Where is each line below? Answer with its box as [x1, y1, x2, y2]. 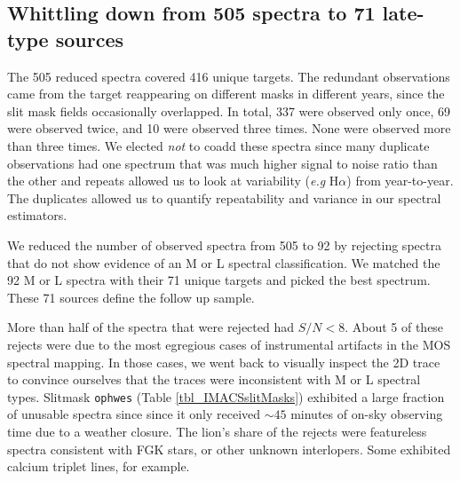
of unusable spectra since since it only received [7, 405, 261, 423]
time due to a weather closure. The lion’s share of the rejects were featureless [7, 422, 427, 440]
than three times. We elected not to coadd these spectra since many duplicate [7, 136, 430, 154]
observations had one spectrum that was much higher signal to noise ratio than [7, 154, 438, 172]
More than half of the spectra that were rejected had [7, 318, 295, 336]
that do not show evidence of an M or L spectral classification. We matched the [7, 253, 440, 272]
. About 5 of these [345, 318, 444, 336]
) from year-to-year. [346, 171, 454, 190]
